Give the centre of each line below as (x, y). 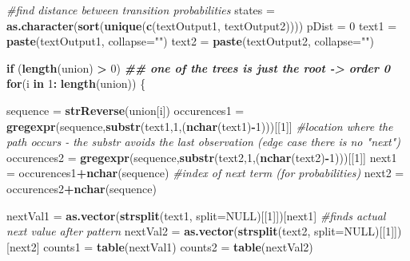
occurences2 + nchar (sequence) (82, 188)
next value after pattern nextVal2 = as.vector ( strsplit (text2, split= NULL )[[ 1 (199, 231)
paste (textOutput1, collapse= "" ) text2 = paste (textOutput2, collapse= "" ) (190, 41)
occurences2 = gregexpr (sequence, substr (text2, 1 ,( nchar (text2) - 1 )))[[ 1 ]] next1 (202, 157)
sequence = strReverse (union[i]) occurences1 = (125, 110)
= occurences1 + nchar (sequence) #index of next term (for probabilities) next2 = (205, 173)
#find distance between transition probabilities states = (141, 10)
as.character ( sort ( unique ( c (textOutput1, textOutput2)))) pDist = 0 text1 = (202, 25)
